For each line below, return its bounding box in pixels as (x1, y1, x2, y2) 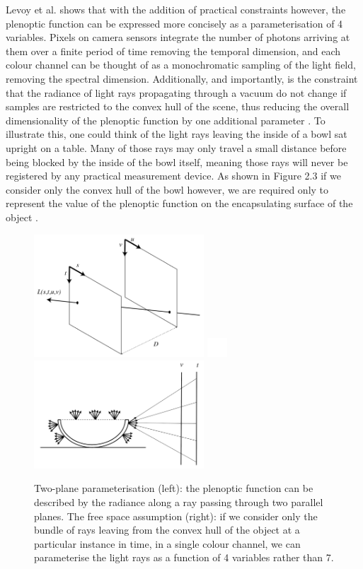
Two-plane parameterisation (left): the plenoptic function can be (34, 481, 313, 495)
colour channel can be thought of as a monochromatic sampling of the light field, (6, 57, 356, 72)
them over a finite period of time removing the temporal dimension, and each (6, 43, 341, 58)
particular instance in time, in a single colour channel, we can (34, 536, 301, 551)
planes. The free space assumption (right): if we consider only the (34, 508, 318, 523)
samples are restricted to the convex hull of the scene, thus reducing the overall (6, 99, 350, 114)
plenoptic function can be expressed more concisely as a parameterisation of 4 (6, 16, 343, 30)
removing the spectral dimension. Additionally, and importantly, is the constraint (6, 71, 358, 86)
